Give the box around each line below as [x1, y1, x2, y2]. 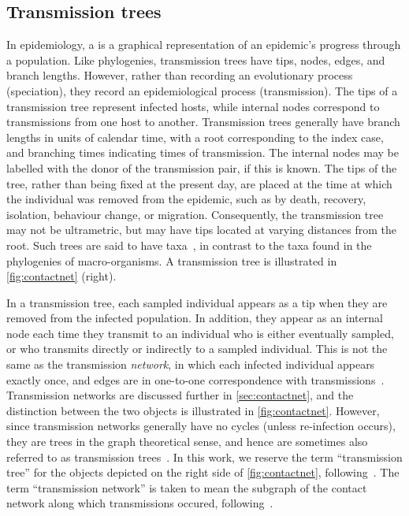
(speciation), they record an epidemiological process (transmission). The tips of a [6, 82, 398, 98]
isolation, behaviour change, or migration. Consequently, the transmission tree [6, 206, 384, 222]
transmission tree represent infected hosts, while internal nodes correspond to [6, 98, 380, 114]
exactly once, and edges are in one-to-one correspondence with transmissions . [6, 371, 385, 388]
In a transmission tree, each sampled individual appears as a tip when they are [6, 294, 388, 310]
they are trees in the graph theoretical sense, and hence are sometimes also [6, 433, 368, 450]
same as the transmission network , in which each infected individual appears [6, 356, 375, 373]
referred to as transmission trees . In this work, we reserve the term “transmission [6, 448, 403, 465]
